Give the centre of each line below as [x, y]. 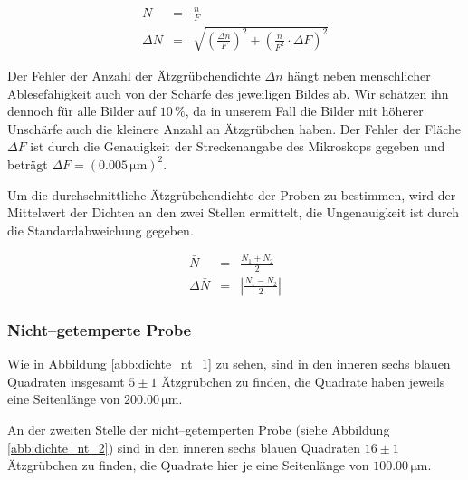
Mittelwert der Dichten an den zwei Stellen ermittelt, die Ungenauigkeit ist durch [233, 212]
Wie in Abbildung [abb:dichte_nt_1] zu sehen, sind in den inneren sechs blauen [229, 364]
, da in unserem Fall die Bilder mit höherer [304, 111]
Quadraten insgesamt [66, 381]
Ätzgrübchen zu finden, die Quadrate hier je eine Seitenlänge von [188, 465]
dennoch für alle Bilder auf [82, 111]
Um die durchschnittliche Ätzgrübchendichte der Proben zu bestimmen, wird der [232, 194]
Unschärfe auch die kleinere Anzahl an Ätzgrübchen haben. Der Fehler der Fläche [234, 128]
